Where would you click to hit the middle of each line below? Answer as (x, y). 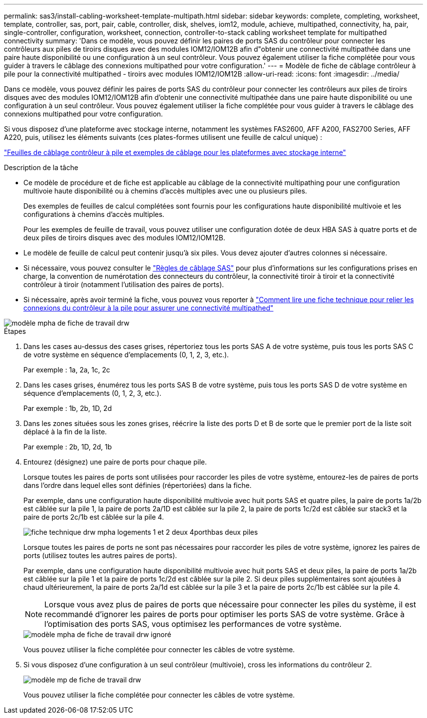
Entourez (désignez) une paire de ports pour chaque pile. (115, 462)
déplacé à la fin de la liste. (65, 432)
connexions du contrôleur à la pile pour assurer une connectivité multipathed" (148, 308)
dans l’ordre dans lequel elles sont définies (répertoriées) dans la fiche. (137, 485)
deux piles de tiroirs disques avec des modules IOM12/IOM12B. (124, 238)
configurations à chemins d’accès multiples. (94, 214)
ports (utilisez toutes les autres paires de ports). (100, 555)
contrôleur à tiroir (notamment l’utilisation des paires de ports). (124, 284)
